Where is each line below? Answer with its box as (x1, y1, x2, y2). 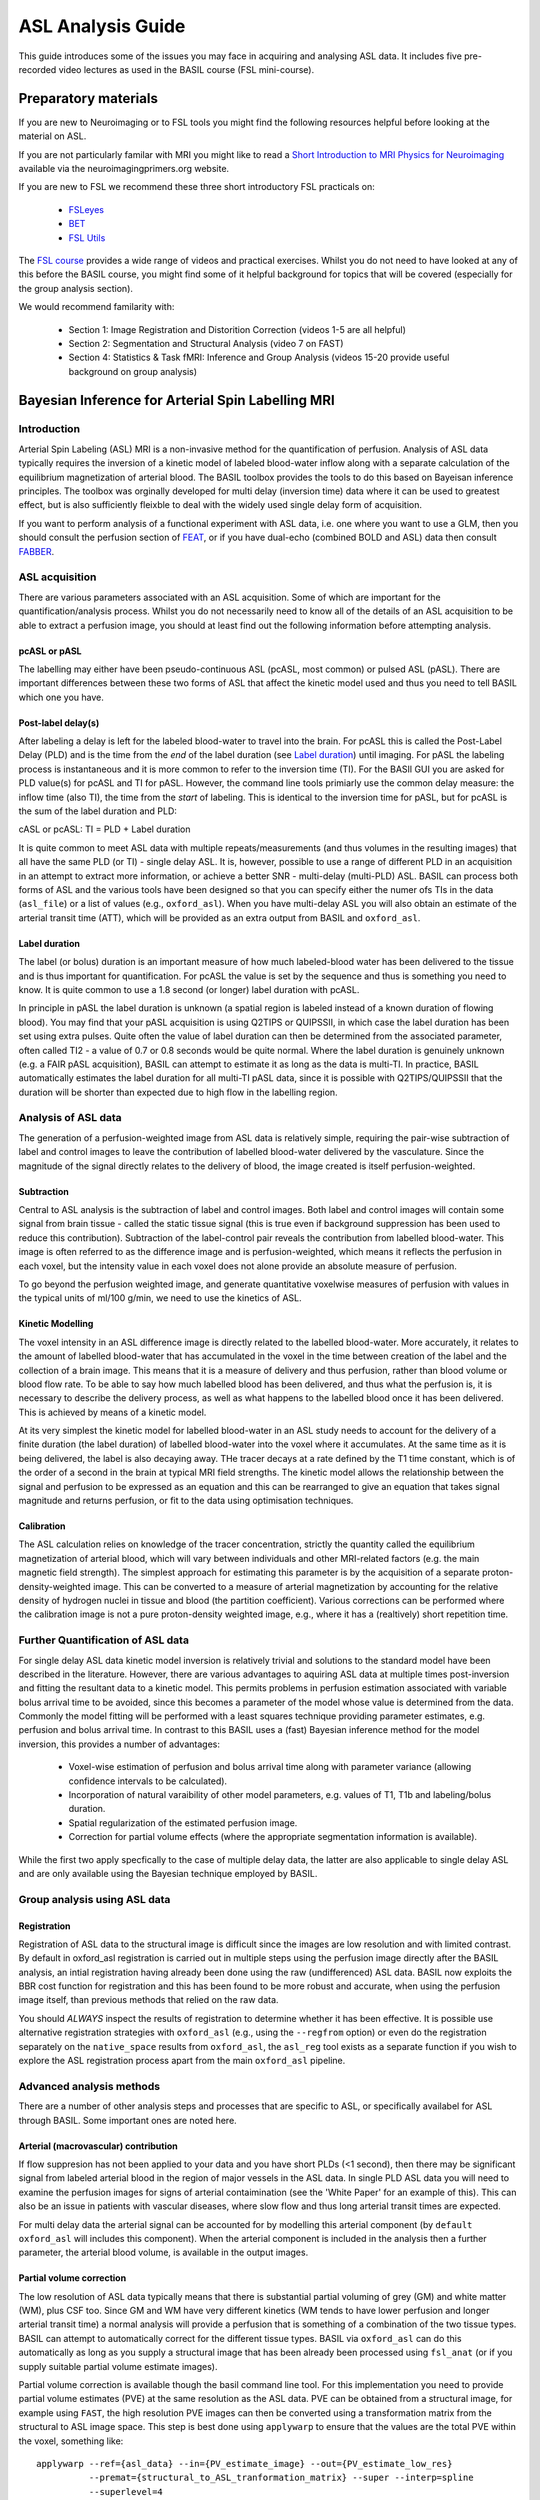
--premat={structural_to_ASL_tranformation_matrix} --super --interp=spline (88, 2472, 474, 2484)
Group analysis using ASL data (18, 1892, 171, 1906)
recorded (18, 63, 57, 75)
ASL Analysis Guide (18, 15, 186, 37)
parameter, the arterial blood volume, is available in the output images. (18, 2246, 309, 2259)
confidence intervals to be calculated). (68, 1775, 228, 1787)
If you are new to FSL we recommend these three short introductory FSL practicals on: (18, 181, 375, 193)
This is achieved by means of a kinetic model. (18, 1406, 207, 1418)
